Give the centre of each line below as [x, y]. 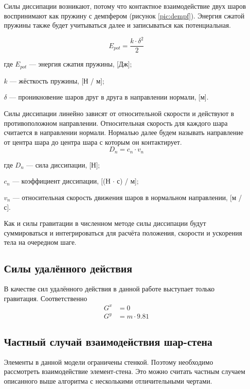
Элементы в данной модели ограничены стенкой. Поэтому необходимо [108, 362]
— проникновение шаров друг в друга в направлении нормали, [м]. [109, 97]
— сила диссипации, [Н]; [63, 164]
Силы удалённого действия [68, 268]
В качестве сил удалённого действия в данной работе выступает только [109, 289]
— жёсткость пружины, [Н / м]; [57, 80]
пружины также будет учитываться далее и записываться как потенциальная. [117, 25]
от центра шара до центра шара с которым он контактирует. [93, 142]
